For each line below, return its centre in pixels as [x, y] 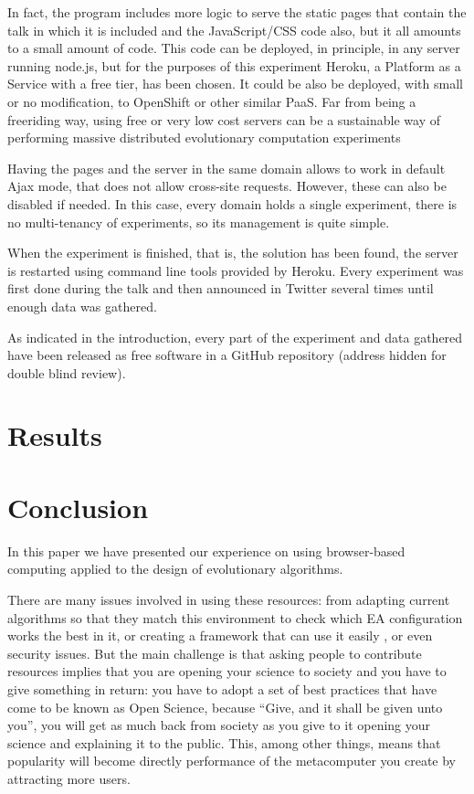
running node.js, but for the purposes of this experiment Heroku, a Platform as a [234, 65]
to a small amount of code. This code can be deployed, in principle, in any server [234, 48]
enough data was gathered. [82, 306]
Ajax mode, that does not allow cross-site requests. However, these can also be [227, 186]
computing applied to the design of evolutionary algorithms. [175, 569]
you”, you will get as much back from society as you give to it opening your [219, 725]
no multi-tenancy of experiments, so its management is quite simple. [199, 222]
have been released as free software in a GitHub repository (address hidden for [227, 355]
